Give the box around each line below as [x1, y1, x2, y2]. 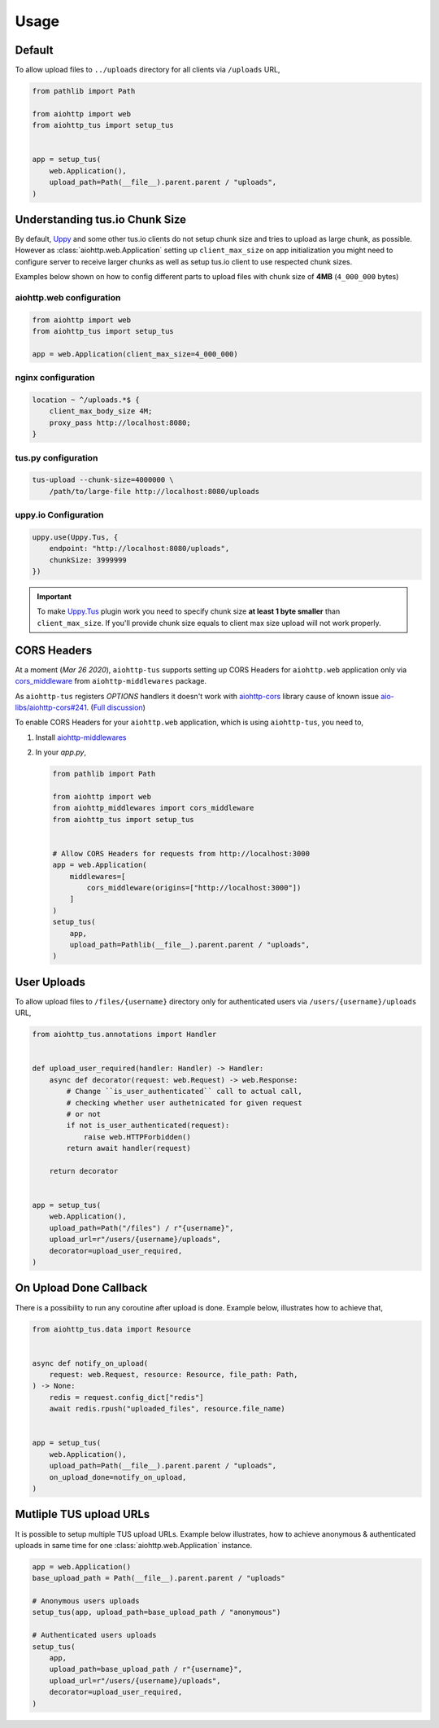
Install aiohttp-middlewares [35, 733, 127, 742]
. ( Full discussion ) [86, 702, 146, 712]
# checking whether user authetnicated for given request [66, 1098, 302, 1107]
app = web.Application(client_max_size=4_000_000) [32, 349, 239, 358]
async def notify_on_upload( [32, 1358, 149, 1367]
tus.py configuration [15, 452, 98, 463]
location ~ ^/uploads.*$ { [32, 396, 140, 405]
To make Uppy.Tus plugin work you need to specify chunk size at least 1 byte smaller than [37, 606, 341, 616]
